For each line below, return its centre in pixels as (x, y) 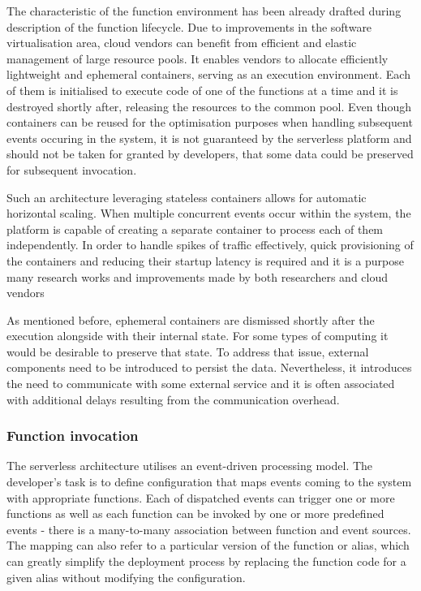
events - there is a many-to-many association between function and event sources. (209, 529)
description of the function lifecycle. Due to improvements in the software (189, 26)
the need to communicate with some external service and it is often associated (201, 384)
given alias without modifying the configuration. (126, 577)
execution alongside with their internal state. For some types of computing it (198, 336)
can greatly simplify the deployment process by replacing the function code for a (206, 561)
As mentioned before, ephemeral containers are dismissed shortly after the (191, 319)
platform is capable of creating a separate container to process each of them (195, 229)
